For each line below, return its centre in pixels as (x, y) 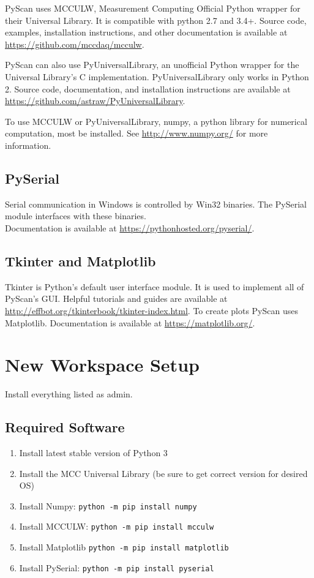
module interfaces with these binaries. (76, 216)
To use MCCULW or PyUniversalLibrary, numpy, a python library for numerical (156, 121)
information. (28, 145)
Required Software (65, 427)
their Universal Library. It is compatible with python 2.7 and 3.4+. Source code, (156, 20)
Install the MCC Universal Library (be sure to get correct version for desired (163, 473)
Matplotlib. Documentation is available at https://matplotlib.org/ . (130, 322)
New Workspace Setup (102, 365)
